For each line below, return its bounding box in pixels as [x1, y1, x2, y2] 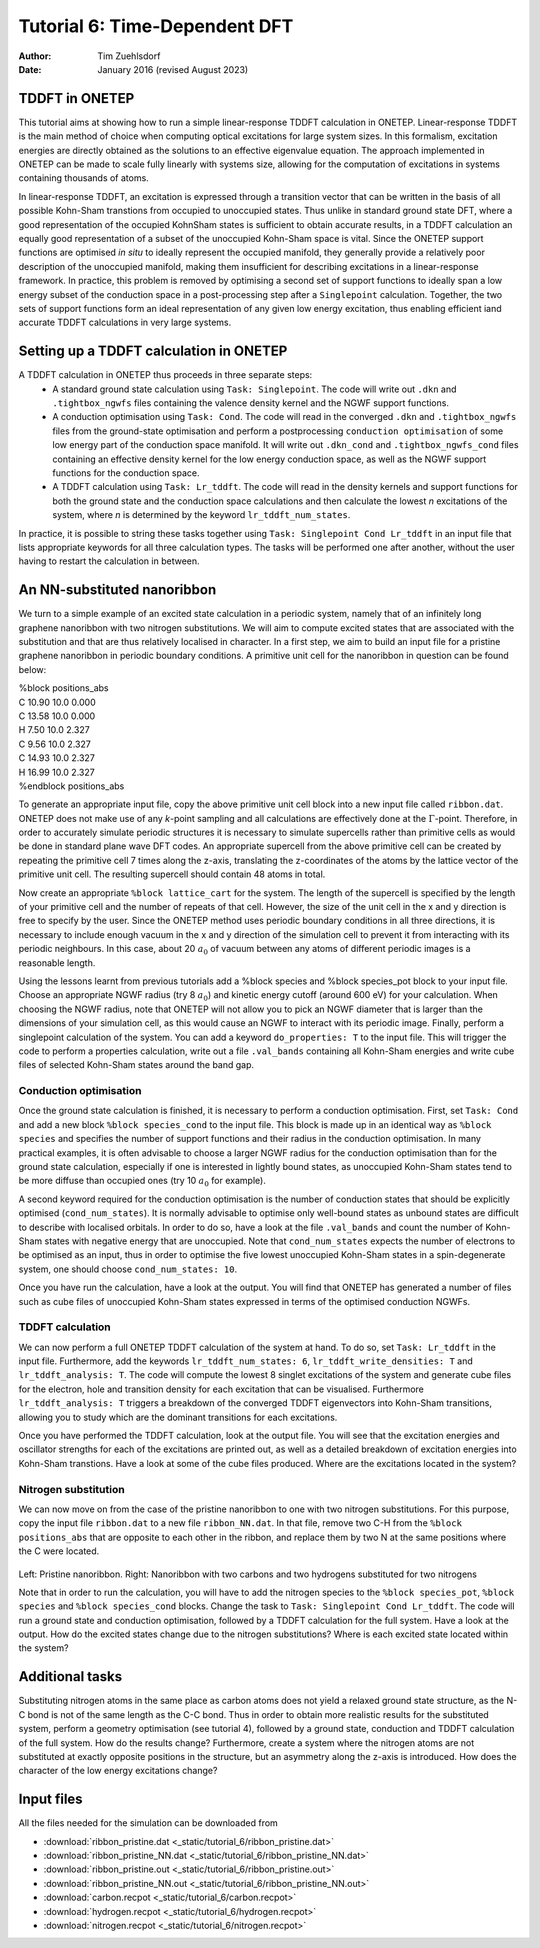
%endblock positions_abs [18, 780, 125, 792]
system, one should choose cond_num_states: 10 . [18, 1263, 238, 1275]
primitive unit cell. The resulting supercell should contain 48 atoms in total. [18, 868, 326, 880]
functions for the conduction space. [52, 466, 200, 479]
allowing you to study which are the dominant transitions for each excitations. [18, 1411, 338, 1423]
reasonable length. [18, 956, 96, 969]
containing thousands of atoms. [18, 172, 149, 184]
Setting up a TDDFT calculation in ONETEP [18, 343, 288, 360]
